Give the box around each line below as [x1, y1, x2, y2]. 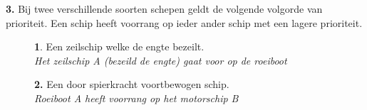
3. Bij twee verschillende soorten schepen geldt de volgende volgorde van [6, 1, 323, 16]
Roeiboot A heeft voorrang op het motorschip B [34, 90, 239, 105]
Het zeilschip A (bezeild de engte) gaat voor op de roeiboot [34, 53, 287, 67]
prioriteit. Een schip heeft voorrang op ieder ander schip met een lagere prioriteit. [6, 15, 363, 30]
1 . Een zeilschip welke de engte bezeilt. [34, 39, 205, 54]
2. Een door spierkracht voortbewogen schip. [34, 77, 229, 92]
